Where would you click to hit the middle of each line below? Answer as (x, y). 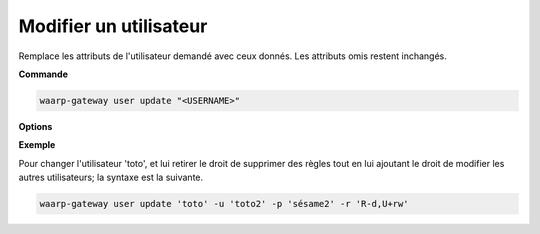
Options (35, 126)
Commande (43, 74)
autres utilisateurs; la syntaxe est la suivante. (111, 177)
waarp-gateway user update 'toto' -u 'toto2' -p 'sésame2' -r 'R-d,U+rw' (224, 204)
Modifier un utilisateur (113, 26)
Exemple (37, 145)
